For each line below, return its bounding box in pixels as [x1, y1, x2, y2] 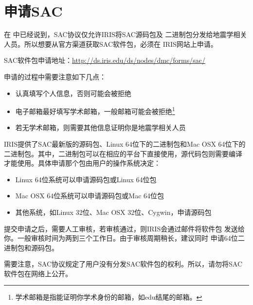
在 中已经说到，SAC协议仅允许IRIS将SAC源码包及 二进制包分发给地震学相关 [4, 29, 247, 39]
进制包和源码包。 [4, 242, 58, 252]
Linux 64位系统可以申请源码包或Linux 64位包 [15, 174, 157, 184]
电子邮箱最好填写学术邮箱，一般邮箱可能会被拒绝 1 [15, 105, 175, 116]
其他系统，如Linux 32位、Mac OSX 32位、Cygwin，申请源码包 [15, 207, 212, 217]
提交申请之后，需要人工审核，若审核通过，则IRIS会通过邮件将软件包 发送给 [4, 223, 245, 233]
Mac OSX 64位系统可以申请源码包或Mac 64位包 [15, 191, 164, 201]
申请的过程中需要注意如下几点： [4, 71, 106, 81]
